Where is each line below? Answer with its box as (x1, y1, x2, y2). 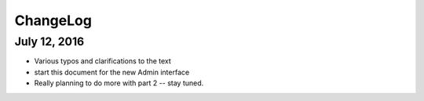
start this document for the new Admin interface (34, 67, 190, 77)
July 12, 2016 (14, 34, 85, 49)
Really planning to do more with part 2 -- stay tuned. (34, 78, 204, 88)
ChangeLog (14, 12, 92, 29)
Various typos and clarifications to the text (34, 56, 172, 66)
